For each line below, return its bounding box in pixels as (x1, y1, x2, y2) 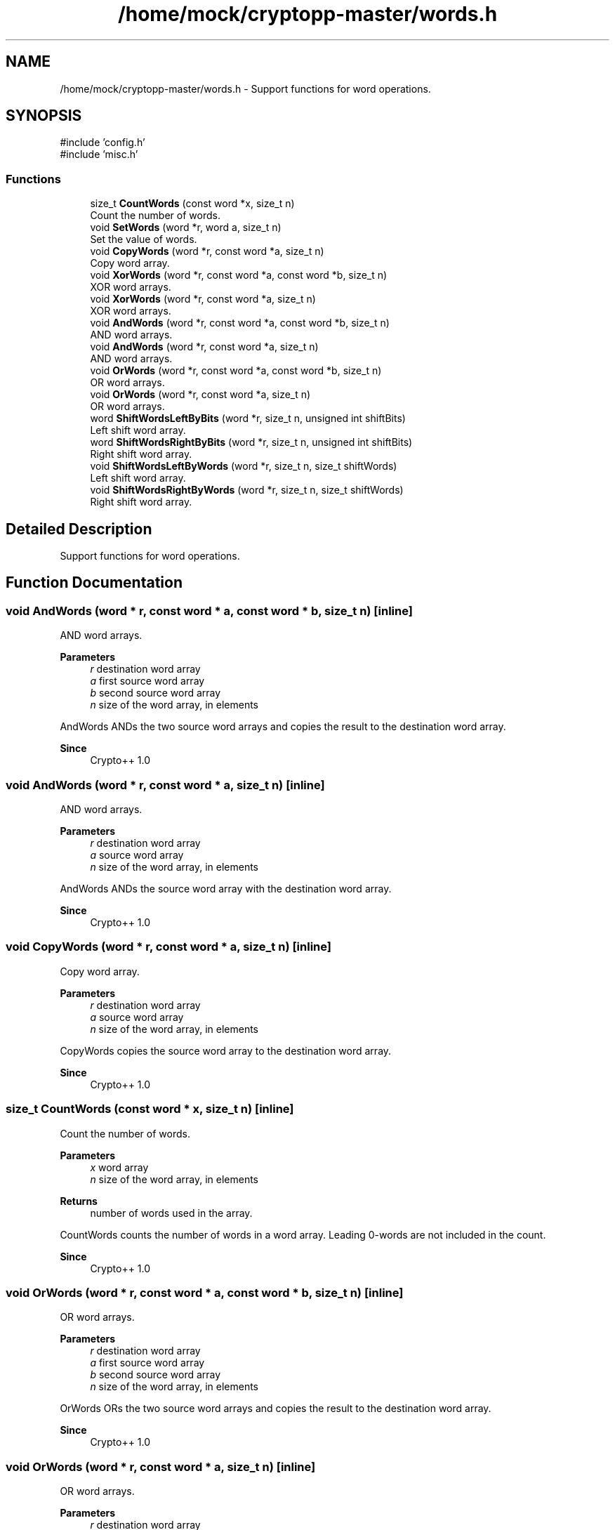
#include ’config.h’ (60, 136, 145, 149)
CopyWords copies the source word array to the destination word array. (60, 1044, 392, 1057)
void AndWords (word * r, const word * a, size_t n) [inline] (6, 777, 325, 792)
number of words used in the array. (90, 1206, 253, 1219)
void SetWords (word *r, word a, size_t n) (90, 221, 282, 234)
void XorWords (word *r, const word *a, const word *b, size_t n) (90, 269, 388, 282)
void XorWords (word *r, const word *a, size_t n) (90, 293, 316, 305)
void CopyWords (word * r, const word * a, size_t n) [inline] (6, 939, 331, 954)
